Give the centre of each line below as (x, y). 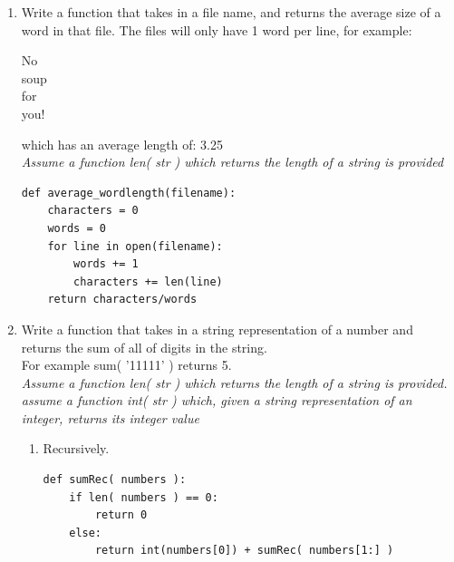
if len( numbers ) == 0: (144, 497)
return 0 (121, 515)
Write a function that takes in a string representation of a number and (217, 329)
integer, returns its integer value (110, 417)
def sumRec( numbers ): (115, 480)
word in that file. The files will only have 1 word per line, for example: (217, 29)
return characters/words (122, 300)
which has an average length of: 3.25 (122, 144)
